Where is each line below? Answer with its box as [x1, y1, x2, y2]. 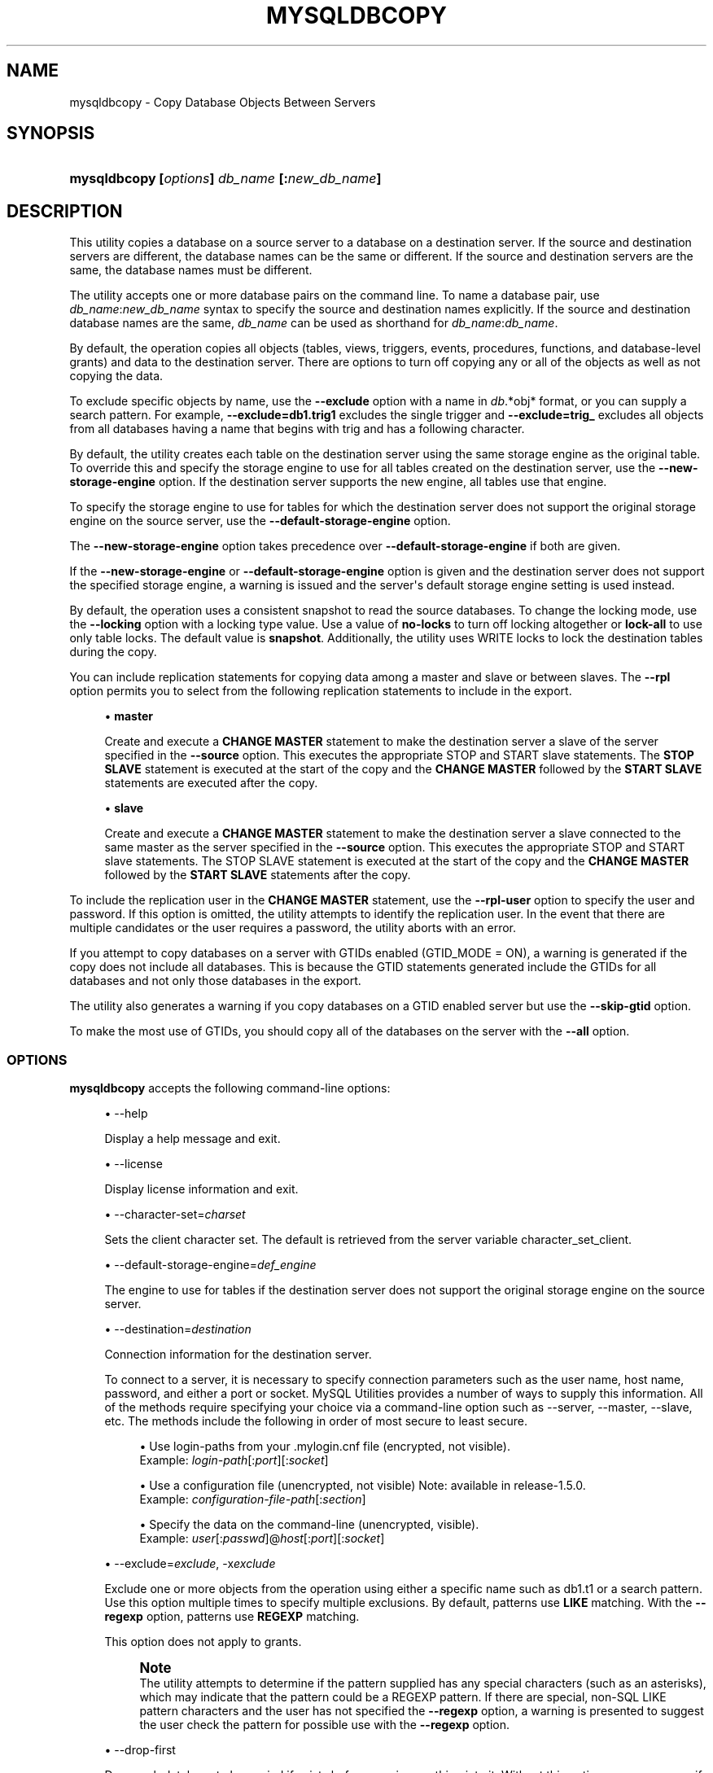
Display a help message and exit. [104, 1132, 281, 1146]
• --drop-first [104, 1743, 176, 1758]
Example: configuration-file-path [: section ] [139, 1492, 366, 1507]
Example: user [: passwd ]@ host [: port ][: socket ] [139, 1531, 385, 1546]
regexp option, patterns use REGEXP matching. [104, 1609, 360, 1624]
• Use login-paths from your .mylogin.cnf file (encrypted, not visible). [139, 1439, 510, 1454]
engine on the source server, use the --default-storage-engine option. [69, 514, 451, 528]
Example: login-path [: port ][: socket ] [139, 1453, 329, 1468]
